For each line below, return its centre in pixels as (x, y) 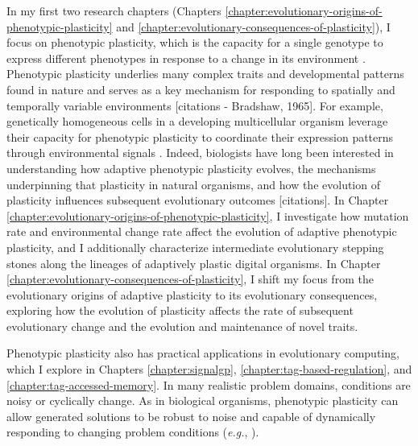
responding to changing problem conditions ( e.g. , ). (133, 432)
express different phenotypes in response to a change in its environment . (186, 58)
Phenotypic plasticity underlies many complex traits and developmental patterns (205, 74)
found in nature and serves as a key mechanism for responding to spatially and (201, 89)
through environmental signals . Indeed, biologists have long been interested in (200, 153)
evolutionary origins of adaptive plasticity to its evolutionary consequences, (192, 294)
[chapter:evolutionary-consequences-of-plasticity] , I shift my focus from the (190, 279)
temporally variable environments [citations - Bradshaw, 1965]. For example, (195, 105)
